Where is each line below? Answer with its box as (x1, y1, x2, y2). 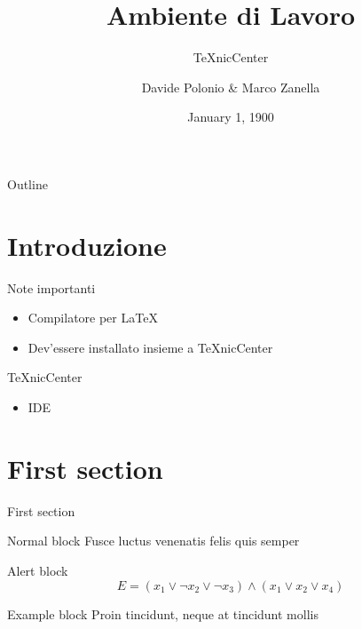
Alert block (7, 561, 68, 579)
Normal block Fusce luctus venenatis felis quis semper (7, 531, 300, 550)
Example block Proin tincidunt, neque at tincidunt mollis (7, 604, 319, 623)
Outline (7, 174, 48, 193)
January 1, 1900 (187, 107, 274, 126)
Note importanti (7, 278, 96, 297)
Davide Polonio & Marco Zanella (141, 77, 320, 96)
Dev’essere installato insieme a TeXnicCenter (28, 338, 273, 356)
